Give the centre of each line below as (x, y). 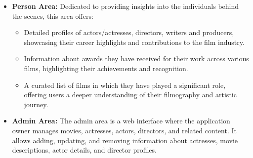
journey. (36, 104)
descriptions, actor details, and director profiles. (84, 150)
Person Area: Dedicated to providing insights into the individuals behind (126, 6)
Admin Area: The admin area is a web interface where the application (121, 121)
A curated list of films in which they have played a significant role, (125, 85)
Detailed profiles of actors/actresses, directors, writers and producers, (129, 32)
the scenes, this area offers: (53, 16)
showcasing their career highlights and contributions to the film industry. (134, 42)
